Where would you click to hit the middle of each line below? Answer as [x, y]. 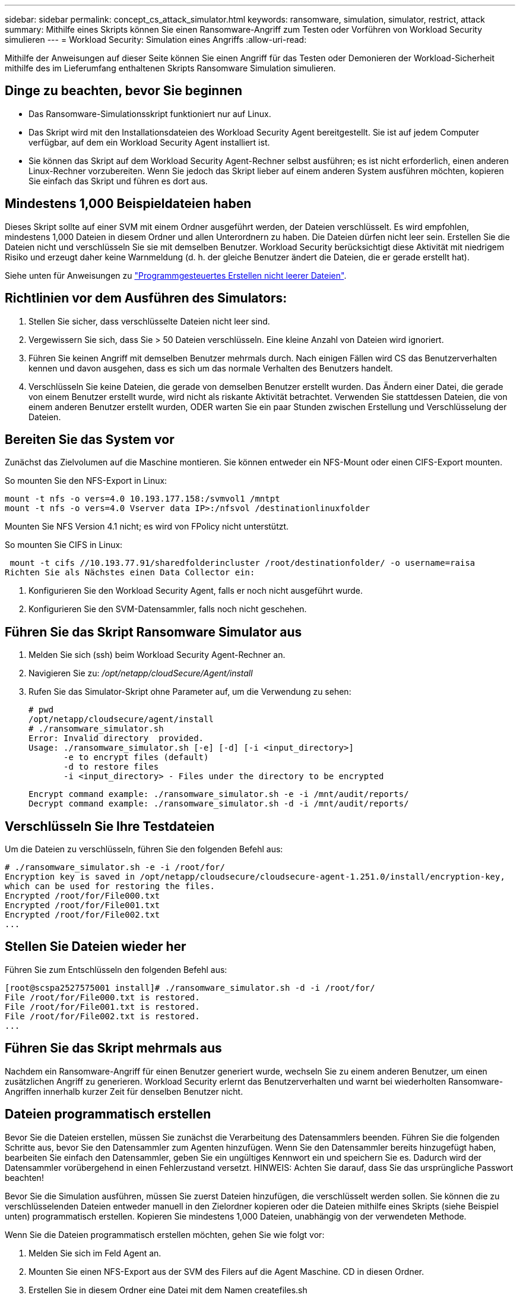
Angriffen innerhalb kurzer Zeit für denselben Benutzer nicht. [124, 1091]
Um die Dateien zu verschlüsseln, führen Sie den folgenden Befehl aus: [144, 849]
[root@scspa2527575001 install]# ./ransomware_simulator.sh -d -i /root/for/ [190, 987]
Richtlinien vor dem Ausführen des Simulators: [146, 298]
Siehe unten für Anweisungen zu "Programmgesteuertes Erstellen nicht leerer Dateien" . [176, 275]
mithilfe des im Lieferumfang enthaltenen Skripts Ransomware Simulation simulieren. [170, 68]
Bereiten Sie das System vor [90, 439]
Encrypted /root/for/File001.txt [83, 905]
